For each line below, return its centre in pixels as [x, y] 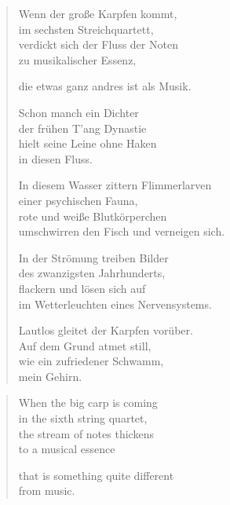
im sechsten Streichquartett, [86, 29]
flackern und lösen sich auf [82, 288]
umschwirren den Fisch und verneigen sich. [122, 231]
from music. [47, 490]
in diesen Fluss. [55, 158]
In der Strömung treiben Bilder [93, 257]
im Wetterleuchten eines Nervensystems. [115, 304]
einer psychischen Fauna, [78, 200]
